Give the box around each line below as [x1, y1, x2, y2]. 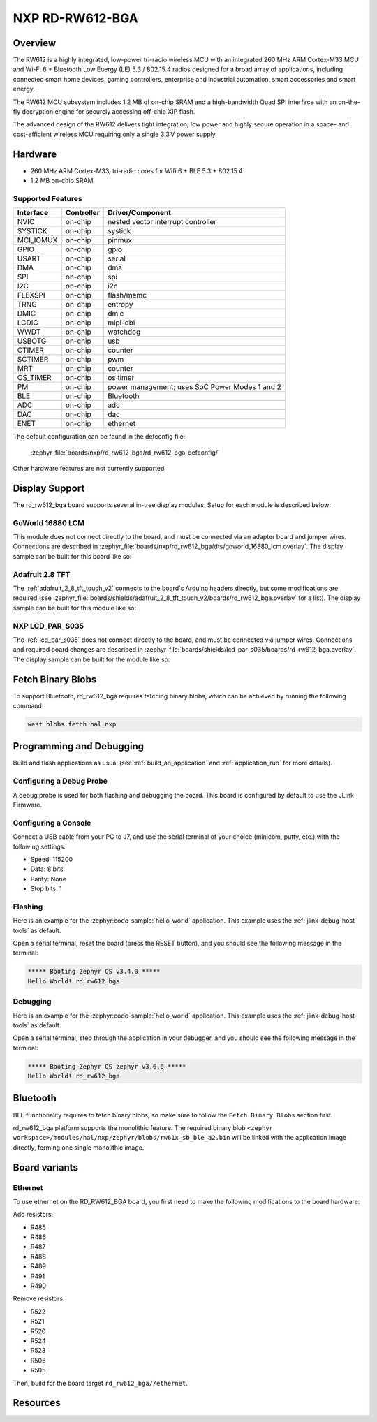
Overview [13, 37, 57, 49]
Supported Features [13, 193, 83, 203]
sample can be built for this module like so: [13, 603, 136, 612]
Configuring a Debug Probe [13, 776, 108, 786]
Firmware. [13, 800, 42, 809]
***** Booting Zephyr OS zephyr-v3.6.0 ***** [27, 1062, 186, 1070]
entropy [107, 300, 133, 309]
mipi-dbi [107, 318, 135, 328]
